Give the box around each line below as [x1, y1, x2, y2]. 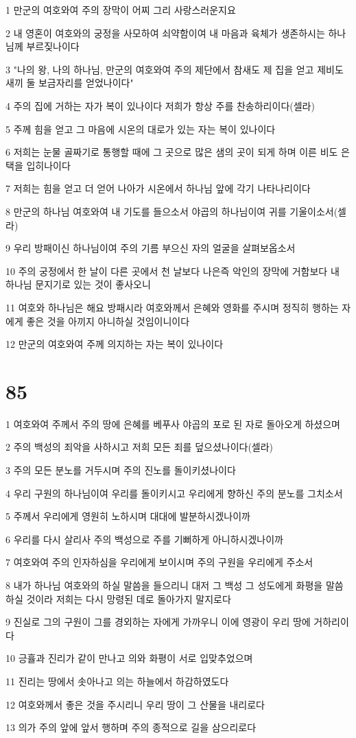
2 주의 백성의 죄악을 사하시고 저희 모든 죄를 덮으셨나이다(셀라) [5, 440, 274, 454]
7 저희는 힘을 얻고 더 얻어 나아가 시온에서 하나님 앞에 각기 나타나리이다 [5, 181, 311, 195]
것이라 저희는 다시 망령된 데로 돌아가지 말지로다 [26, 591, 231, 606]
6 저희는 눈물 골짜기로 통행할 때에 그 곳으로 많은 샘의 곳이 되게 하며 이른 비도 [5, 145, 338, 159]
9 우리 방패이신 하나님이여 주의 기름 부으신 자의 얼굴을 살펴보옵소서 [5, 241, 296, 255]
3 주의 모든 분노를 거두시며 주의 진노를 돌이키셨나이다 [5, 463, 236, 477]
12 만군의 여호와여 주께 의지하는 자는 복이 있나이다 [5, 337, 224, 351]
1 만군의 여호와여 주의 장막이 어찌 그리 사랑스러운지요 [5, 3, 236, 16]
